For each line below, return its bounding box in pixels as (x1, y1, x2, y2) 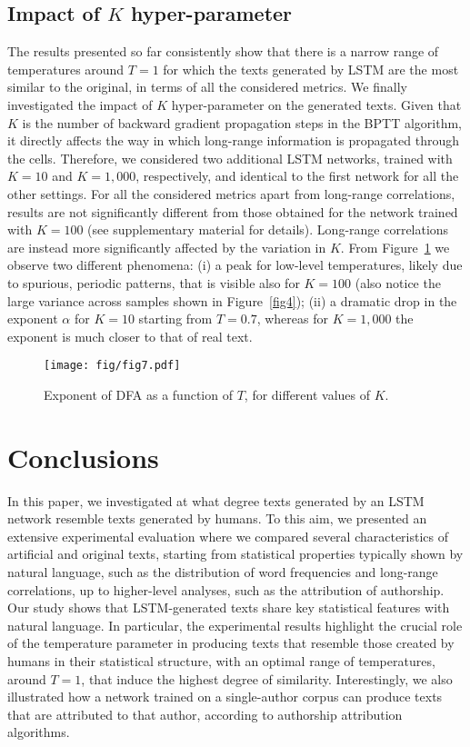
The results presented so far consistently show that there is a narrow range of (7, 42, 439, 61)
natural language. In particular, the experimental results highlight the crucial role (7, 615, 463, 634)
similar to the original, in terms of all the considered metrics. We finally (7, 77, 407, 96)
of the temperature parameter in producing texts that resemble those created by (7, 633, 455, 652)
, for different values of (244, 384, 371, 403)
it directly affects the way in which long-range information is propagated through (7, 131, 459, 150)
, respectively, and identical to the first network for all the (135, 166, 459, 185)
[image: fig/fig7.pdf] (44, 359, 181, 373)
